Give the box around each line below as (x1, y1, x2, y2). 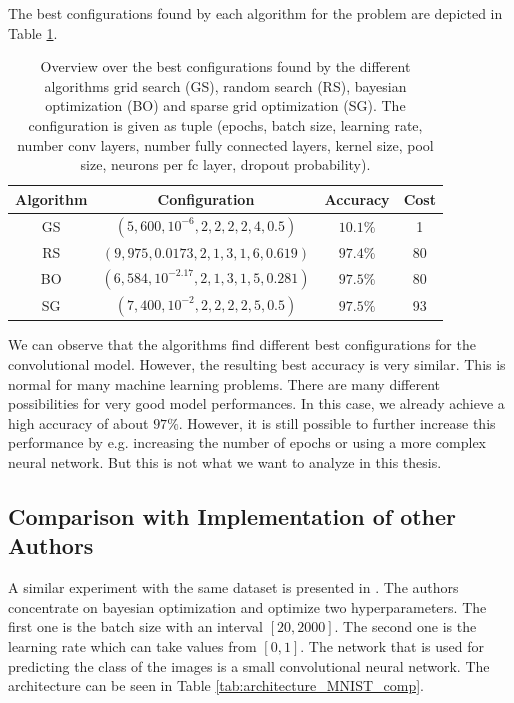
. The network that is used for (300, 635, 485, 656)
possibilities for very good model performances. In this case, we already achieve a (8, 393, 505, 414)
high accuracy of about (8, 412, 149, 433)
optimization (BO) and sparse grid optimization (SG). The (45, 95, 406, 116)
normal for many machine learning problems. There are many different (8, 373, 441, 394)
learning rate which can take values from (8, 635, 257, 656)
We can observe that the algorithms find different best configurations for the (8, 334, 476, 355)
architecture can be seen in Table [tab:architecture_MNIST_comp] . (8, 675, 424, 696)
